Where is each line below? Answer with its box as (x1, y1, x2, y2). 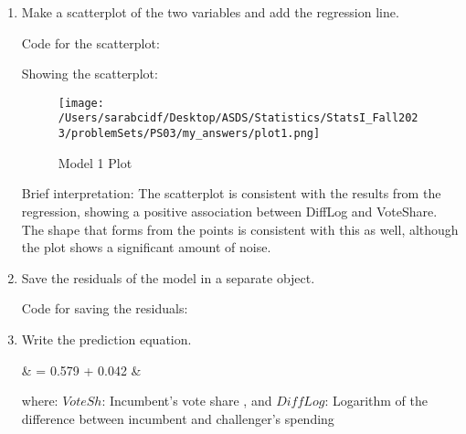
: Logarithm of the (324, 391, 429, 410)
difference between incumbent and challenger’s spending (21, 408, 334, 428)
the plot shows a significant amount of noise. (21, 238, 271, 257)
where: (21, 391, 58, 410)
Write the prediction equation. (21, 329, 192, 348)
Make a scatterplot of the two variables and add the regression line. (21, 3, 399, 21)
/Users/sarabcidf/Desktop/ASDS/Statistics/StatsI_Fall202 (58, 111, 418, 125)
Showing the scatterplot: (21, 64, 158, 83)
